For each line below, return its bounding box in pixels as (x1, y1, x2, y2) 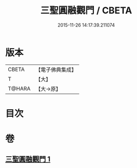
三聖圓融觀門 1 (5, 155, 51, 164)
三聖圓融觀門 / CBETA (40, 5, 132, 16)
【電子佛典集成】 (35, 66, 77, 73)
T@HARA (8, 85, 31, 92)
